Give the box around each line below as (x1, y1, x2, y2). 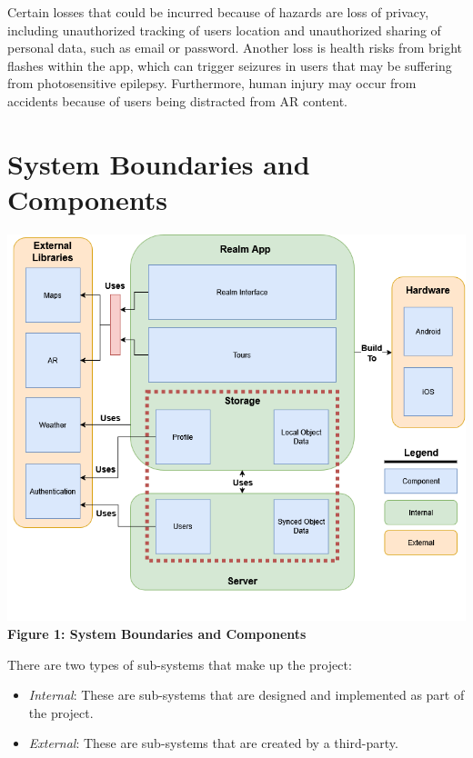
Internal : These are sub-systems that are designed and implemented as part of (28, 685, 465, 704)
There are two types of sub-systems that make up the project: (7, 654, 352, 673)
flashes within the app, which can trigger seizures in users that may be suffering (7, 55, 452, 75)
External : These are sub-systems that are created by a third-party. (28, 733, 398, 753)
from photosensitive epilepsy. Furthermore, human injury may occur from (7, 74, 417, 93)
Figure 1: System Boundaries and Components (7, 624, 307, 643)
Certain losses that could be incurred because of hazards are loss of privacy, (7, 3, 429, 21)
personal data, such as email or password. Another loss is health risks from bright (7, 38, 462, 57)
